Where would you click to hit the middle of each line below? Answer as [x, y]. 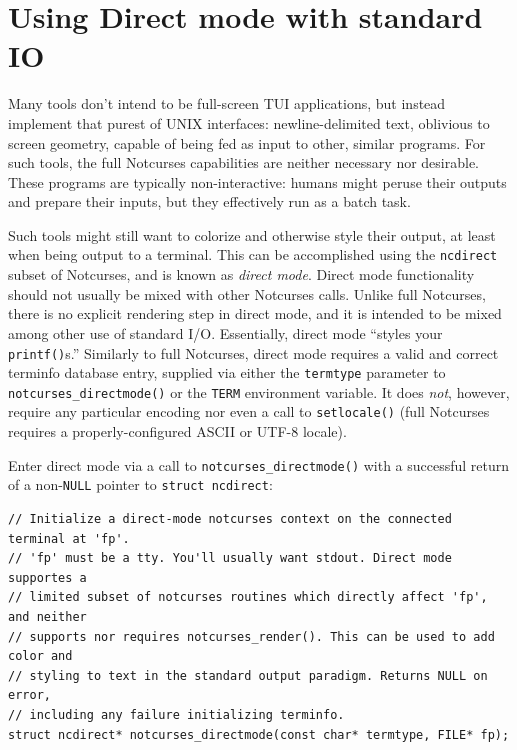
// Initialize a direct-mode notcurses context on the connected [230, 519]
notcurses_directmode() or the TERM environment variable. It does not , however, [259, 391]
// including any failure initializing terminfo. [176, 714]
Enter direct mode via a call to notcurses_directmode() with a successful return [259, 464]
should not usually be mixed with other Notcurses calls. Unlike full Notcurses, [247, 293]
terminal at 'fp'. [69, 538]
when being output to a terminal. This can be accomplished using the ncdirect [253, 254]
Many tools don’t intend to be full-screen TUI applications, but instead [227, 103]
